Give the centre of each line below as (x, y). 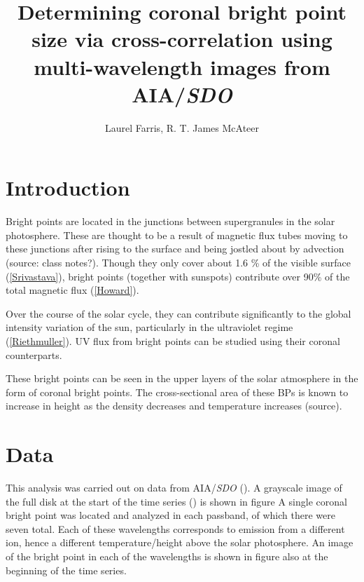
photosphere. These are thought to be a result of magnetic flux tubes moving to (177, 235)
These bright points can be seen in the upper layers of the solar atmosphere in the (182, 378)
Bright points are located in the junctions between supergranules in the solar (170, 221)
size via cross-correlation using (182, 39)
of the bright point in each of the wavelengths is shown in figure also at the (167, 556)
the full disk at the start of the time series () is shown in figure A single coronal (176, 501)
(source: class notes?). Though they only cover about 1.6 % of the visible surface (178, 262)
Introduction (68, 188)
